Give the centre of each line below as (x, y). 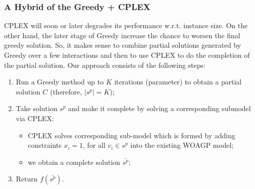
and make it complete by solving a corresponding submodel (159, 108)
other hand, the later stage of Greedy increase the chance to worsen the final (122, 35)
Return (27, 179)
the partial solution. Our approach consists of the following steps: (105, 65)
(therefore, (66, 91)
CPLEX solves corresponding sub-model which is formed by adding (132, 135)
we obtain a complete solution (74, 162)
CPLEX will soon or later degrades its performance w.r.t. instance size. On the (126, 25)
